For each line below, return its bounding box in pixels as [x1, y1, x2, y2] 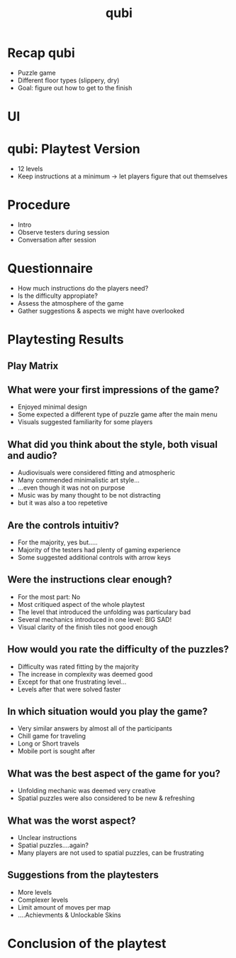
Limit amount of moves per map [17, 903, 111, 911]
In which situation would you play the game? [7, 705, 208, 717]
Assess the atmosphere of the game [17, 298, 124, 307]
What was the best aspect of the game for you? [7, 768, 221, 780]
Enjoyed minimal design [17, 403, 87, 411]
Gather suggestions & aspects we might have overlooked [17, 306, 185, 315]
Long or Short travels [17, 739, 80, 748]
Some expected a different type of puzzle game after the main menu [17, 410, 218, 419]
